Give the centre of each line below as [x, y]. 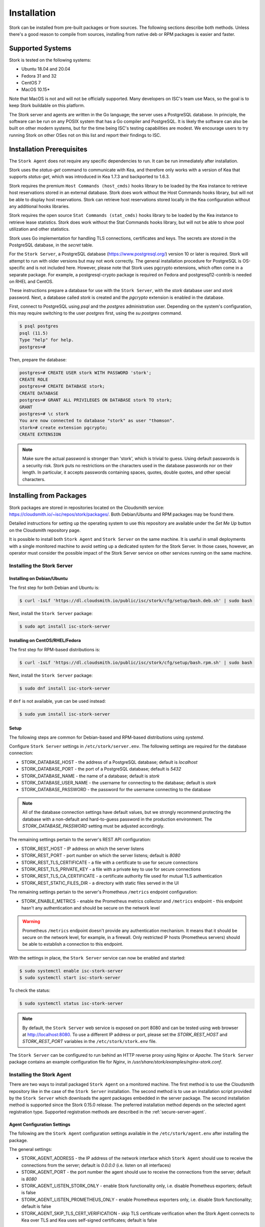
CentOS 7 [31, 83]
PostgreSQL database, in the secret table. [51, 245]
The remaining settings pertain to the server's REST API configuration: [80, 840]
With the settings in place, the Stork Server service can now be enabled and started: [97, 958]
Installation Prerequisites [48, 149]
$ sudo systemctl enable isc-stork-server [71, 971]
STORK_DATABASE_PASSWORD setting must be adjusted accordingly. [93, 826]
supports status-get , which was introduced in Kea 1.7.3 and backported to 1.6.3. [90, 177]
